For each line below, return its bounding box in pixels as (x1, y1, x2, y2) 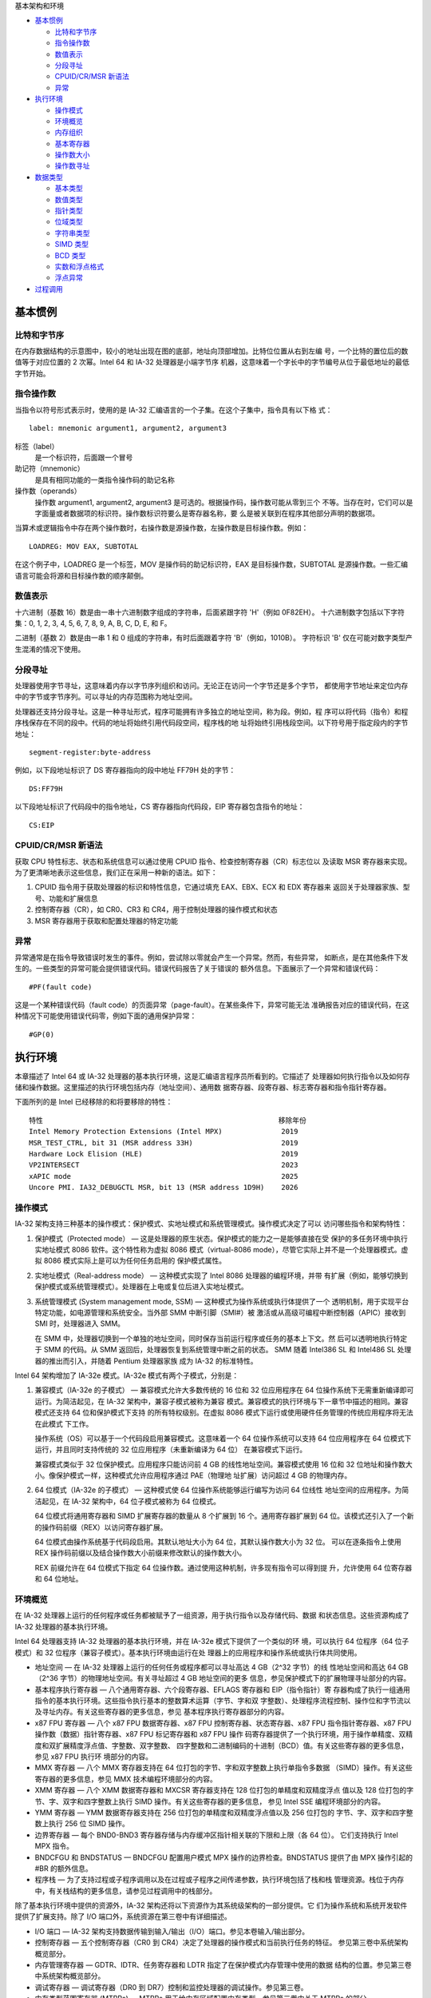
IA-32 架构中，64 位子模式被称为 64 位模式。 (71, 1496, 221, 1506)
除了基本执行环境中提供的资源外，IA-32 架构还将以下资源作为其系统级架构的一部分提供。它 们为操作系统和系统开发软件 (14, 1900, 408, 1910)
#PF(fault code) (29, 982, 93, 991)
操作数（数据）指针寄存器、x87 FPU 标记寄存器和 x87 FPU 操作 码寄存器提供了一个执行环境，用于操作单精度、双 (34, 1729, 406, 1739)
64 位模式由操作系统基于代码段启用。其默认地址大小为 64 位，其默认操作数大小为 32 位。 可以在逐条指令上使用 (34, 1537, 402, 1546)
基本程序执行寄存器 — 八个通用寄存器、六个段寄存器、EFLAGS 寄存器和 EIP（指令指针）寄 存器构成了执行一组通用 (34, 1685, 411, 1694)
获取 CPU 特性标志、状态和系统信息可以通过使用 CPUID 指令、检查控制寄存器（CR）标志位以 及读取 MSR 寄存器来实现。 (14, 856, 412, 866)
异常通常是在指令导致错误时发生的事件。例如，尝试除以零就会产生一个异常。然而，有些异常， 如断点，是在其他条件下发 (14, 952, 409, 962)
